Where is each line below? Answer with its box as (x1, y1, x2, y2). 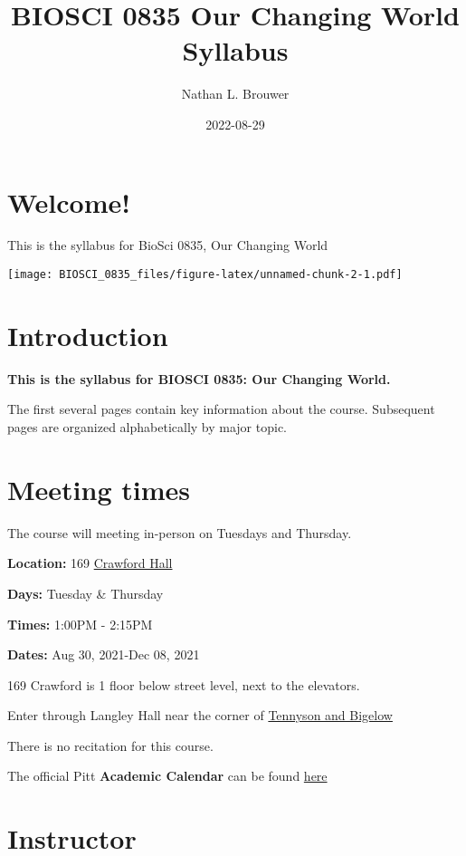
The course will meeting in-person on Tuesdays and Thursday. (7, 523, 352, 542)
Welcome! (7, 183, 131, 220)
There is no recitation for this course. (7, 736, 214, 755)
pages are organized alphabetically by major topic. (7, 418, 287, 436)
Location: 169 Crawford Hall (7, 553, 173, 572)
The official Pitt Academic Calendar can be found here (7, 766, 328, 785)
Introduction (7, 316, 168, 353)
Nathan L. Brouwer (181, 84, 290, 103)
